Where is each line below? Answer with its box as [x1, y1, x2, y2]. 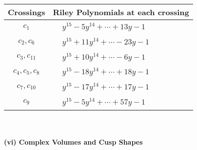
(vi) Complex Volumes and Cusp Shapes [4, 137, 143, 147]
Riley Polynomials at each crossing [53, 6, 189, 18]
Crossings [8, 6, 45, 18]
